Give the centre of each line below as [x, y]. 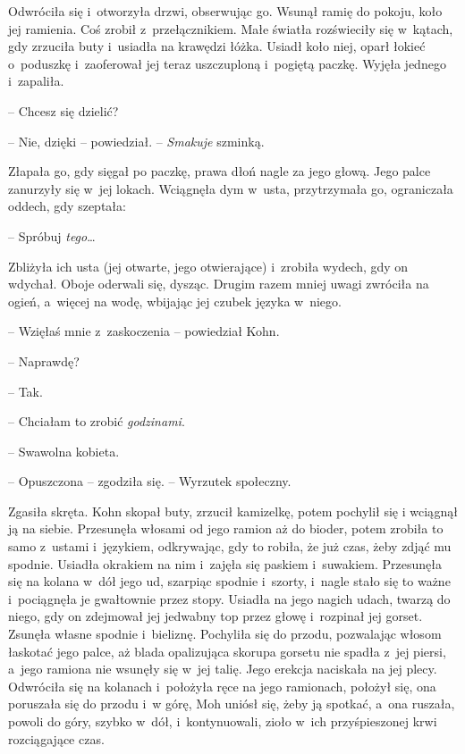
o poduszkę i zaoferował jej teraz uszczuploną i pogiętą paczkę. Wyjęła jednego [227, 63]
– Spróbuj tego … [52, 235]
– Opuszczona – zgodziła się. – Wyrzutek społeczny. [150, 481]
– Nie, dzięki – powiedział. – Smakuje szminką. [136, 141]
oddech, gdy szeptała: [67, 206]
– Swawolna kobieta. [64, 451]
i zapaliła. [36, 81]
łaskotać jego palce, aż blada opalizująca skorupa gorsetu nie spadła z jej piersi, [227, 651]
